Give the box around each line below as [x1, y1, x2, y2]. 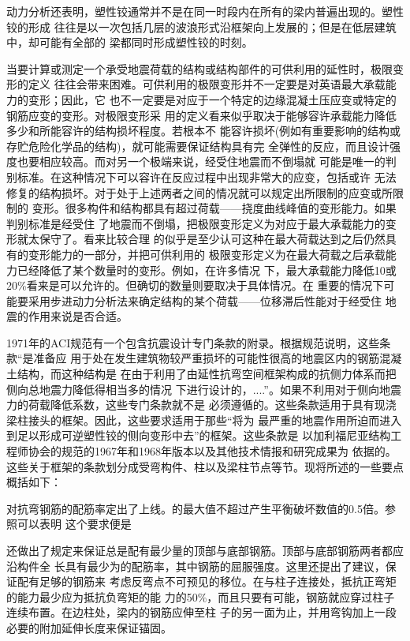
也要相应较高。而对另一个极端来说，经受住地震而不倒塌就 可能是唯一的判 [17, 153, 397, 170]
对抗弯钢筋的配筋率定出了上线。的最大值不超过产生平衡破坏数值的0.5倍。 [6, 500, 385, 516]
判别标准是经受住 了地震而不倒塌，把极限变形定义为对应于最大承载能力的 [6, 215, 386, 231]
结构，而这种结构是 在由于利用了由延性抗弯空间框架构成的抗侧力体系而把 [17, 365, 397, 382]
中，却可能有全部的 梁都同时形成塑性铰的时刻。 [6, 34, 253, 51]
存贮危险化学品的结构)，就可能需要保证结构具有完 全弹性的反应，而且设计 [6, 137, 390, 154]
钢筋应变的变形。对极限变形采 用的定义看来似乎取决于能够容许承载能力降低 [6, 107, 397, 123]
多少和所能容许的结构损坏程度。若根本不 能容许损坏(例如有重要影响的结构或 [6, 122, 401, 139]
